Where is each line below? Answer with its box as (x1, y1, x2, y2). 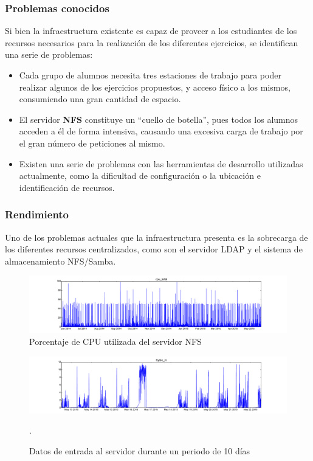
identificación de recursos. (19, 181, 115, 193)
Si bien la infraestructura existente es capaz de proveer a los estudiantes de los (5, 24, 297, 37)
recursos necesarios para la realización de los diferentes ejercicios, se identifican (5, 36, 298, 49)
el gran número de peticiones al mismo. (19, 136, 165, 149)
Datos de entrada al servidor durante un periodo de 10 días (29, 444, 250, 457)
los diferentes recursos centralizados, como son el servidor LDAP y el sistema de (5, 243, 303, 255)
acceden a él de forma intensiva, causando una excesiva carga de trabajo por (19, 125, 303, 137)
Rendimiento (5, 207, 69, 222)
